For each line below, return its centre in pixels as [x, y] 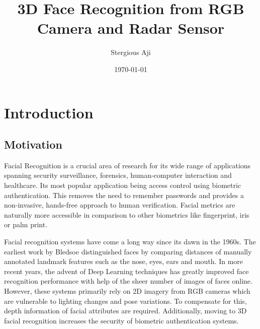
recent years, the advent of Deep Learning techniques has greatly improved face [126, 271]
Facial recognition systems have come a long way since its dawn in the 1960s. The [130, 242]
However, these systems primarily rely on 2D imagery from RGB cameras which [127, 291]
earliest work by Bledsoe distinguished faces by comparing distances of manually [128, 251]
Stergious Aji [131, 52]
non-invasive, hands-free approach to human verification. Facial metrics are [120, 205]
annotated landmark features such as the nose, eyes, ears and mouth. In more [124, 261]
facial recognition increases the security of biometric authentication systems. [121, 320]
